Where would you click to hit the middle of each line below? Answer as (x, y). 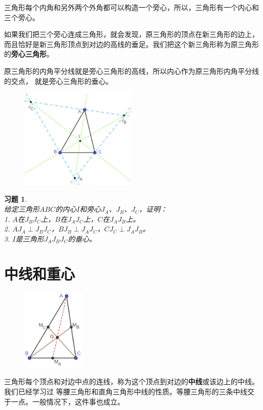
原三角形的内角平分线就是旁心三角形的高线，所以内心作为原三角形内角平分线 (131, 71)
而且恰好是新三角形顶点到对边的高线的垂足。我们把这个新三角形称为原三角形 (131, 44)
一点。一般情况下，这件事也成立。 (68, 401)
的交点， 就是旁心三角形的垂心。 (58, 81)
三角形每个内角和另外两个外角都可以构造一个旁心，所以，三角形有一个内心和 (131, 7)
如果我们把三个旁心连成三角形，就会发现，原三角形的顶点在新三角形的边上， (131, 34)
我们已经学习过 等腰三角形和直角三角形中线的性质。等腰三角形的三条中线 (126, 391)
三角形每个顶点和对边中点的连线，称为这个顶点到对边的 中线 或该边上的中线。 (131, 381)
